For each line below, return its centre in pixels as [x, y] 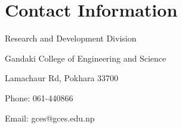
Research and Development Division [71, 38]
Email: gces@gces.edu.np [50, 118]
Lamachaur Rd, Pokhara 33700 [62, 78]
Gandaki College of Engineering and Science [86, 58]
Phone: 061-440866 [39, 97]
